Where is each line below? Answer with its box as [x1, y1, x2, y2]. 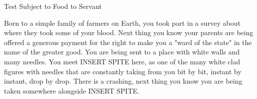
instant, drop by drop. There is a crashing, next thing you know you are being [4, 76, 243, 86]
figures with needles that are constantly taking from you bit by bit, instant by [4, 66, 242, 76]
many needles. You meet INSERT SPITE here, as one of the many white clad [4, 56, 240, 66]
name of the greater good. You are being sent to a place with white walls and [4, 47, 240, 57]
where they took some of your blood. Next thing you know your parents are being [4, 27, 254, 38]
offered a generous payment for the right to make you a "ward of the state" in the [4, 37, 252, 47]
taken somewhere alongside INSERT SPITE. [4, 85, 140, 96]
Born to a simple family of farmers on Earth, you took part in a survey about [4, 17, 241, 28]
